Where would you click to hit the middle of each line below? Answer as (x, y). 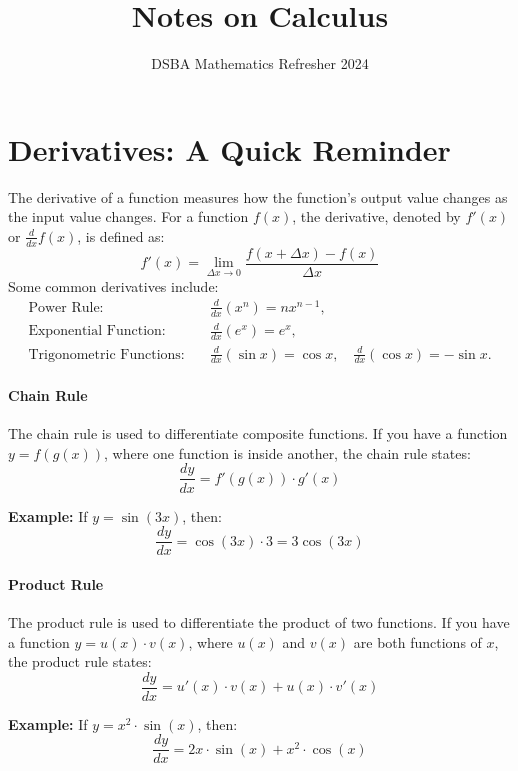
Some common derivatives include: (113, 285)
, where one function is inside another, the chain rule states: (287, 452)
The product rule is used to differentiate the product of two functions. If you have (259, 621)
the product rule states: (80, 661)
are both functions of (417, 641)
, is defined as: (121, 235)
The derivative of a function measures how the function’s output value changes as (258, 196)
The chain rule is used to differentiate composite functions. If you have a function (258, 433)
